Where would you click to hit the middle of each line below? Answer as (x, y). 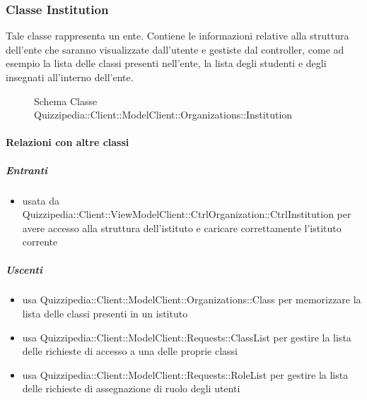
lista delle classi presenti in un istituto (105, 314)
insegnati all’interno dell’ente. (70, 77)
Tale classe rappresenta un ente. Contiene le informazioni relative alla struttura (177, 36)
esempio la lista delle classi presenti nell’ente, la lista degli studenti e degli (166, 63)
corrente (40, 242)
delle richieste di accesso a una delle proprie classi (130, 351)
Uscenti (24, 269)
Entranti (27, 170)
